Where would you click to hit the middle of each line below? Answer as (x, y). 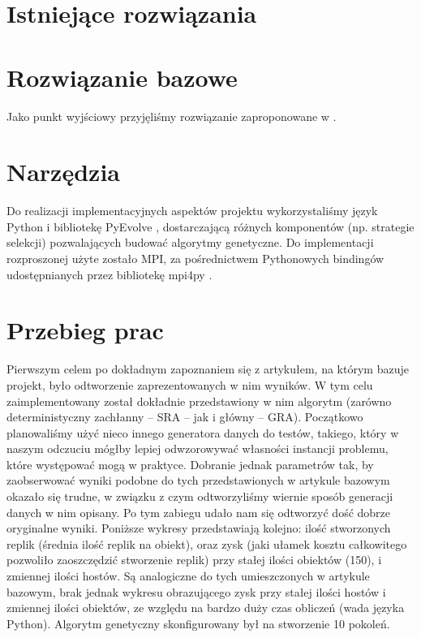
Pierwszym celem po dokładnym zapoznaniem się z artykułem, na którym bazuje (208, 369)
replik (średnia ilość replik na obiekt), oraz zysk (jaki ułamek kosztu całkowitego (207, 543)
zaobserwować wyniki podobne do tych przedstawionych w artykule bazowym (198, 480)
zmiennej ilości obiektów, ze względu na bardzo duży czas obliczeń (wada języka (206, 608)
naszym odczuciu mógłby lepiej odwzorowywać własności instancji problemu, (198, 448)
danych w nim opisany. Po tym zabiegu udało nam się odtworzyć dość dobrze (199, 512)
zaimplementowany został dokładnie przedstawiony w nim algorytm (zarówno (199, 401)
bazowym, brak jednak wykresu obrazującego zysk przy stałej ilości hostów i (196, 591)
